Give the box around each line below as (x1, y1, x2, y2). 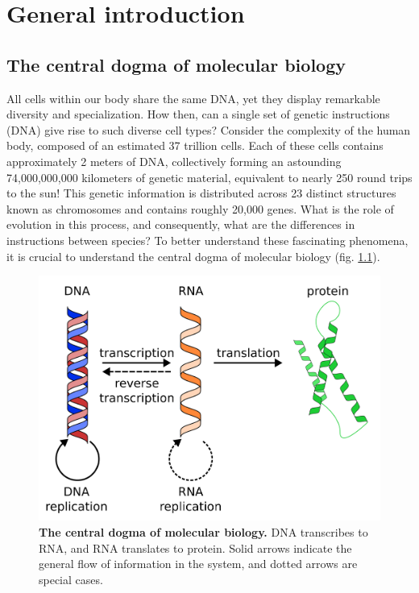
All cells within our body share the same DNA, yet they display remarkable (6, 89, 380, 106)
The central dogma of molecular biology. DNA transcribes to (39, 523, 368, 540)
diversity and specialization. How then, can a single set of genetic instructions (6, 106, 390, 122)
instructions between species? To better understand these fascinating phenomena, (6, 231, 409, 248)
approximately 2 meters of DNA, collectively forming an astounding (6, 152, 342, 169)
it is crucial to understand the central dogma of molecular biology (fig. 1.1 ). (6, 247, 380, 264)
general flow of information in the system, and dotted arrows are (39, 555, 358, 572)
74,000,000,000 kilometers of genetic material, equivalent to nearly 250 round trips (6, 168, 413, 185)
